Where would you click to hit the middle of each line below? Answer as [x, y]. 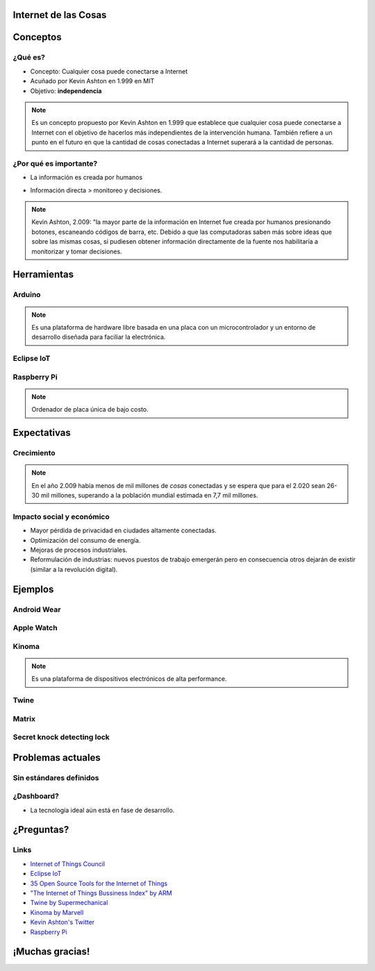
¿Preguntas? [41, 830]
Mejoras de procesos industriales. [79, 550]
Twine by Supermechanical [69, 903]
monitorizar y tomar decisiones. [77, 251]
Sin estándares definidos [56, 777]
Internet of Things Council [68, 863]
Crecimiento [34, 453]
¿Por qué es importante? [55, 163]
